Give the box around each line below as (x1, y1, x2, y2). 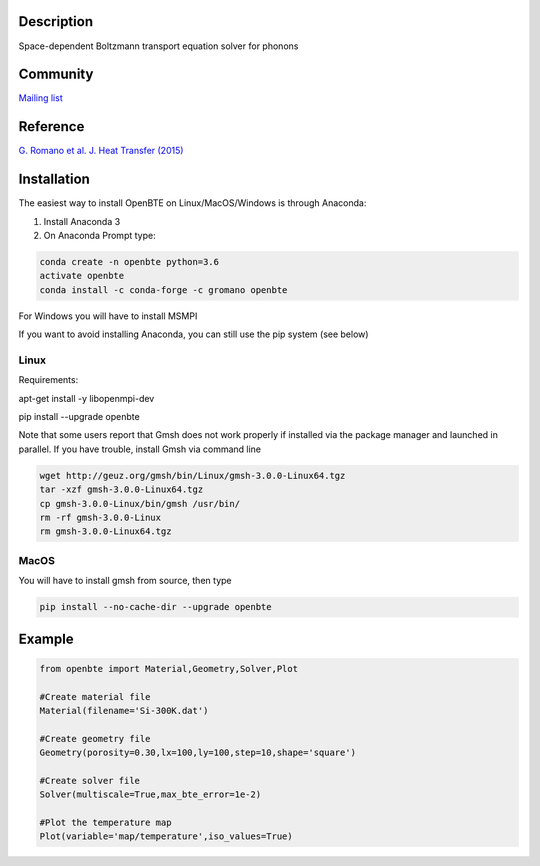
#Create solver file (39, 775, 140, 786)
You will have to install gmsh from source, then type (18, 575, 232, 587)
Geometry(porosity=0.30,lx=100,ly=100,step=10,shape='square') (39, 747, 357, 759)
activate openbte (39, 270, 125, 282)
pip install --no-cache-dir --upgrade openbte (39, 601, 272, 613)
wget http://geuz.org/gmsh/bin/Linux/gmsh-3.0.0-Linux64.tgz (39, 470, 346, 481)
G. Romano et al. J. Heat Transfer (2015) (18, 145, 184, 157)
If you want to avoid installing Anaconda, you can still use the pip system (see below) (18, 328, 369, 340)
